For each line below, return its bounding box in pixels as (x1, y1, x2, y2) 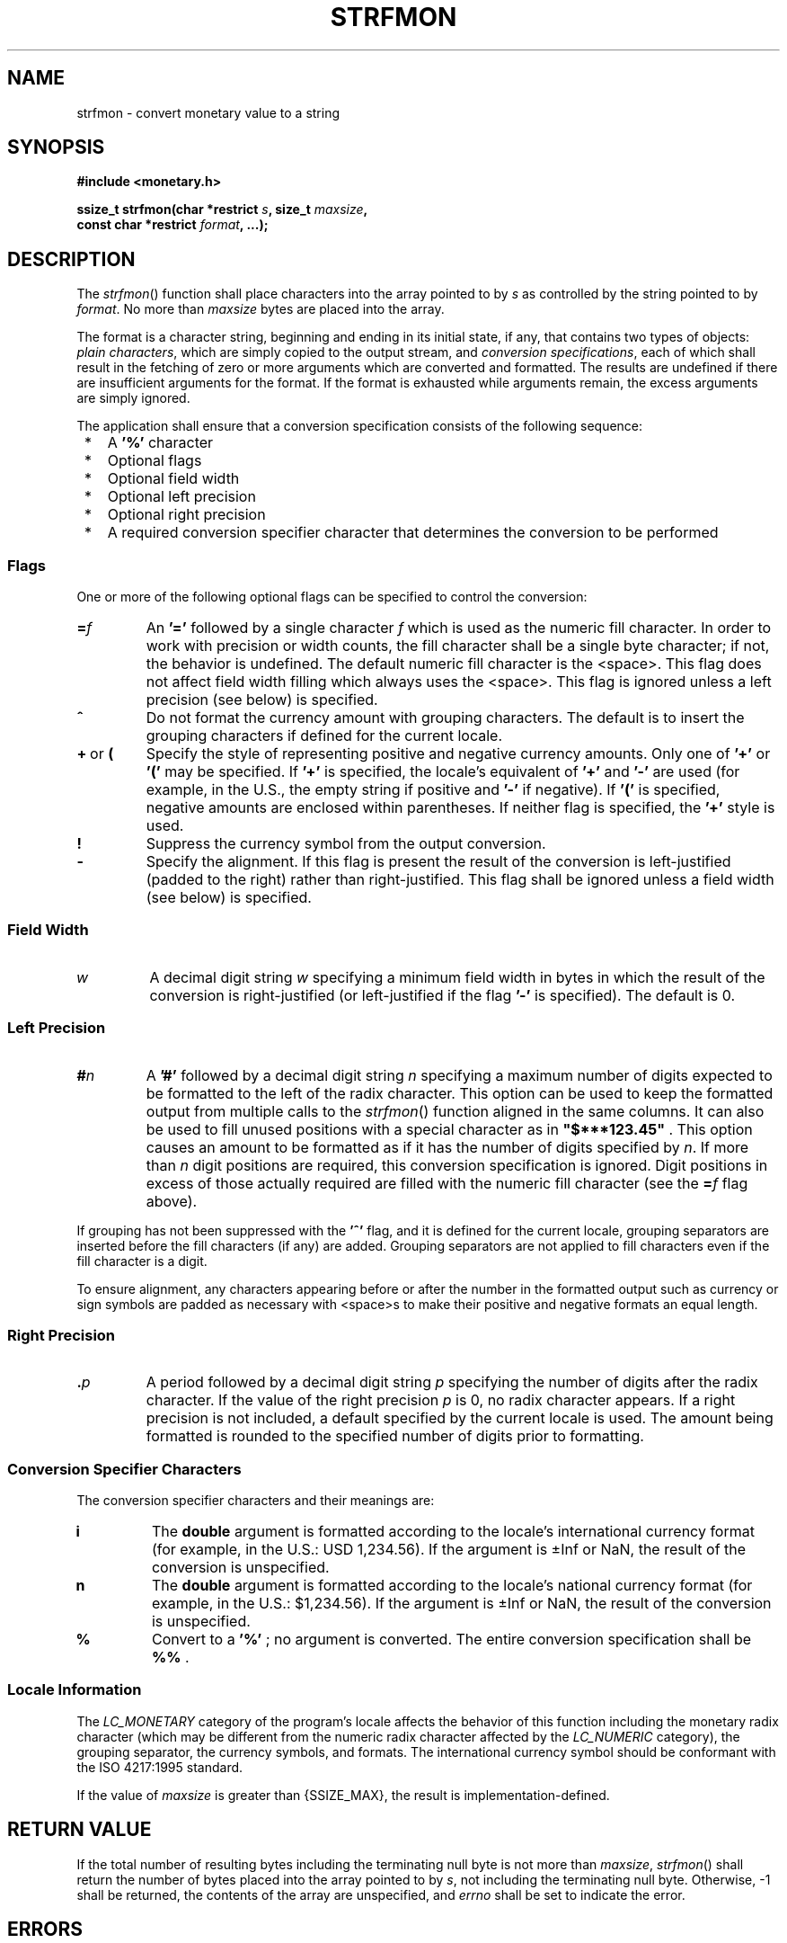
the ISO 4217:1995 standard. (76, 1759, 243, 1775)
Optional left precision (107, 487, 256, 506)
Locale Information (7, 1680, 142, 1699)
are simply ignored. (76, 390, 190, 406)
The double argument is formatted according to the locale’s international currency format (151, 1522, 755, 1541)
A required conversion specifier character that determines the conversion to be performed (107, 523, 719, 542)
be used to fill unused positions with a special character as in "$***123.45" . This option (146, 1119, 753, 1138)
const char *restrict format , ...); (76, 217, 269, 233)
